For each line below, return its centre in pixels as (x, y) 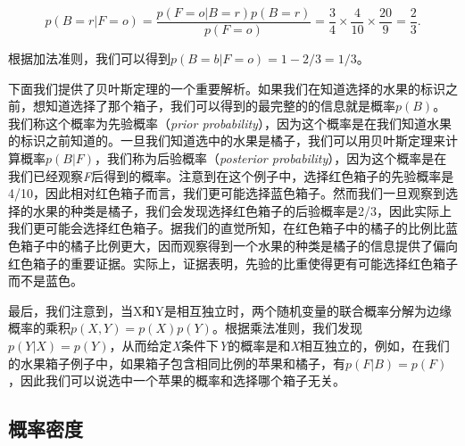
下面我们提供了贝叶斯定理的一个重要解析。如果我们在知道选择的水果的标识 (227, 88)
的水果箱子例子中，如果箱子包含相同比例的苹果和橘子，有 (177, 363)
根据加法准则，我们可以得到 (89, 58)
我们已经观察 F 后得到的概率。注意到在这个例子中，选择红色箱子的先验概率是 (231, 175)
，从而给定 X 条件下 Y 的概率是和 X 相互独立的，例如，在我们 (279, 345)
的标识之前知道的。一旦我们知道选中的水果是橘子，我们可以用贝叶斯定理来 (227, 140)
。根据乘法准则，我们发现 (287, 328)
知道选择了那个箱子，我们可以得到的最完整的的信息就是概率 (220, 106)
